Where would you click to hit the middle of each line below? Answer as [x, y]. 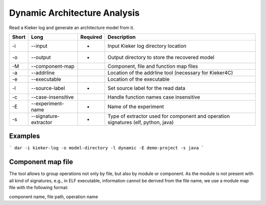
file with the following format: [39, 188]
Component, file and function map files [153, 66]
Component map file [41, 162]
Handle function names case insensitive [154, 97]
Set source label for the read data [147, 88]
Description [122, 37]
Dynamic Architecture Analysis [74, 13]
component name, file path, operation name [54, 197]
